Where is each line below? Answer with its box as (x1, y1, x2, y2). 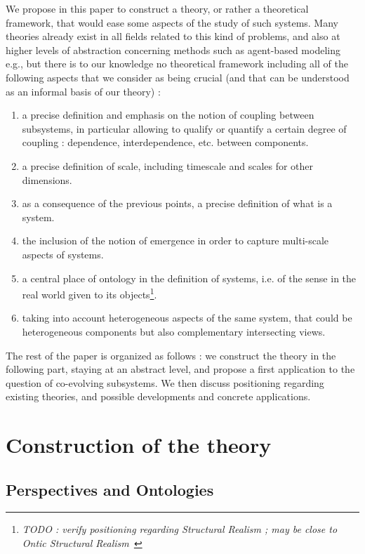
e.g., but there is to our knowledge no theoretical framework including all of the (6, 56, 348, 71)
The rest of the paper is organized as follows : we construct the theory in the (6, 348, 336, 362)
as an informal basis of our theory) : (6, 84, 161, 98)
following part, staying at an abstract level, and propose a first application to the (6, 362, 355, 376)
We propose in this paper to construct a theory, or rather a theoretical (6, 1, 309, 15)
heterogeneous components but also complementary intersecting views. (22, 324, 326, 338)
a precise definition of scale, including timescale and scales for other (22, 158, 314, 173)
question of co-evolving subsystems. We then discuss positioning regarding (6, 375, 324, 390)
